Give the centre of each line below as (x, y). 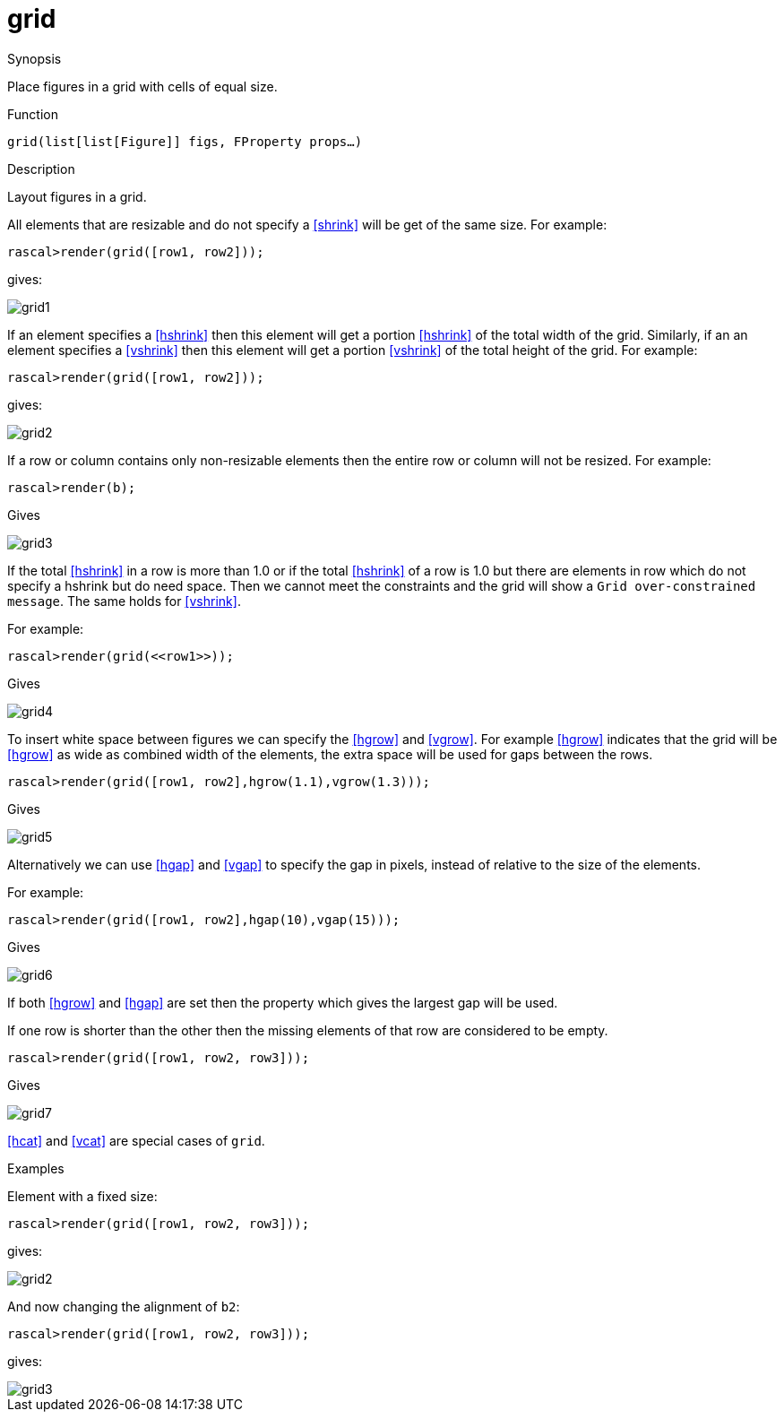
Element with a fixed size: (82, 1196)
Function (33, 114)
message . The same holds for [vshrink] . (124, 601)
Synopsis (34, 58)
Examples (36, 1168)
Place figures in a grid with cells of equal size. (142, 86)
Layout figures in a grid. (77, 196)
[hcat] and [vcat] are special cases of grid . (136, 1140)
